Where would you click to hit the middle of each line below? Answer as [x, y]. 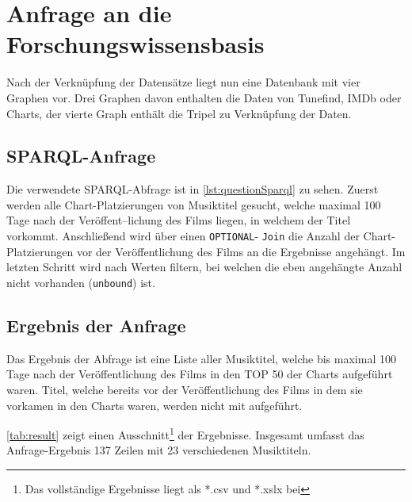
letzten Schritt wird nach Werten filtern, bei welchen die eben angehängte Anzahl [204, 267]
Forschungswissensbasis [135, 44]
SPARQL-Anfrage [81, 156]
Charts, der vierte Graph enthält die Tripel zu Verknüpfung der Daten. [179, 113]
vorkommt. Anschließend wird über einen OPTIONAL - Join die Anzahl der [183, 236]
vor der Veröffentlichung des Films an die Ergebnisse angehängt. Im [241, 251]
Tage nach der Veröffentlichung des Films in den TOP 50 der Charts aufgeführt [200, 374]
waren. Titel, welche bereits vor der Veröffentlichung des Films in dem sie [185, 389]
